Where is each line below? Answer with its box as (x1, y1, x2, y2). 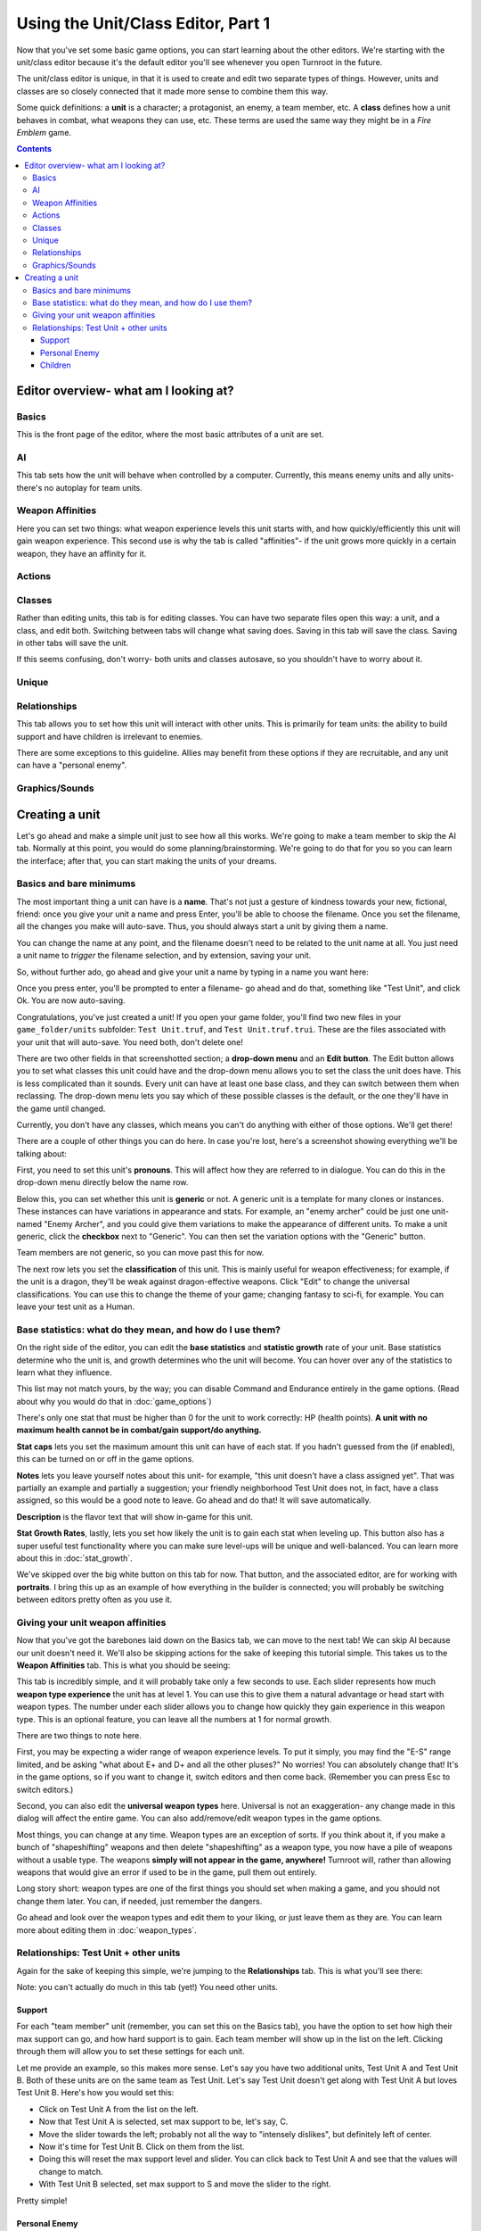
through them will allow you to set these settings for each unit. (16, 2046, 245, 2057)
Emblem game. (16, 127, 71, 137)
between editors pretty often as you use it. (16, 1594, 173, 1605)
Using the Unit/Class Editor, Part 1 (16, 13, 271, 33)
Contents (16, 144, 53, 154)
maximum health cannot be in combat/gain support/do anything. (16, 1424, 262, 1436)
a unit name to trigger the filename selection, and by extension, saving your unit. (16, 950, 312, 961)
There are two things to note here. (16, 1730, 143, 1741)
